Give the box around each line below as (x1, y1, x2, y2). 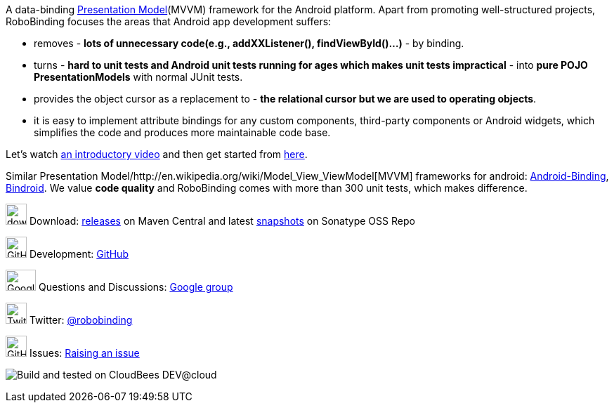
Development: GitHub (29, 248, 129, 260)
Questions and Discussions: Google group (38, 281, 233, 293)
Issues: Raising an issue (29, 347, 140, 359)
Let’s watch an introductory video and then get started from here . (6, 148, 308, 160)
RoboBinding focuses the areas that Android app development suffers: (6, 15, 332, 27)
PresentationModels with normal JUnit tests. (34, 71, 243, 83)
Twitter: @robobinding (29, 314, 133, 326)
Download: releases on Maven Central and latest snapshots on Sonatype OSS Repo (29, 215, 415, 227)
